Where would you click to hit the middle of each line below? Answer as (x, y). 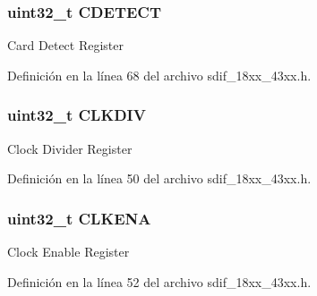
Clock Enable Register (69, 252)
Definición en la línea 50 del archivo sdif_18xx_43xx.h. (159, 178)
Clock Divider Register (70, 148)
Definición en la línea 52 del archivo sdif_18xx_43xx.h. (159, 281)
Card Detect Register (66, 45)
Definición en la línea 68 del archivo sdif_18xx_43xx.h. (159, 75)
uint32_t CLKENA (79, 218)
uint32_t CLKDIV (77, 115)
